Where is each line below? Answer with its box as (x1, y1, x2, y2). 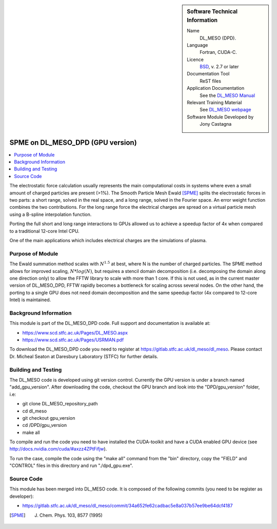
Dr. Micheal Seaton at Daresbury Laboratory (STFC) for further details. (9, 353, 159, 359)
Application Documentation (187, 85, 245, 91)
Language (187, 42, 208, 48)
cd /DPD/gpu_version (22, 422, 67, 428)
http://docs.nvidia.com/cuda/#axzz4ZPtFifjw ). (9, 446, 107, 452)
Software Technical (187, 8, 238, 15)
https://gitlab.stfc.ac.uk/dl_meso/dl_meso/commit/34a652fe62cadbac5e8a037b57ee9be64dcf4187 (22, 503, 233, 509)
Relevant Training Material (187, 100, 242, 106)
